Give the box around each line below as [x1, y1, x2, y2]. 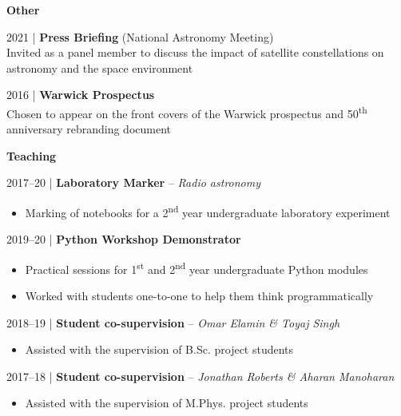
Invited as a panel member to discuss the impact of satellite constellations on [6, 44, 384, 61]
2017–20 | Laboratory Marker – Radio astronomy [6, 174, 261, 191]
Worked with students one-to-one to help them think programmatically [25, 287, 374, 304]
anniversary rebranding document [6, 121, 171, 137]
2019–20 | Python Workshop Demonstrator [6, 231, 241, 248]
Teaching [6, 147, 57, 164]
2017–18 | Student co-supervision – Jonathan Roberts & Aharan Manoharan [6, 367, 395, 384]
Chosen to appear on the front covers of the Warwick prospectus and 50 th [6, 102, 367, 121]
